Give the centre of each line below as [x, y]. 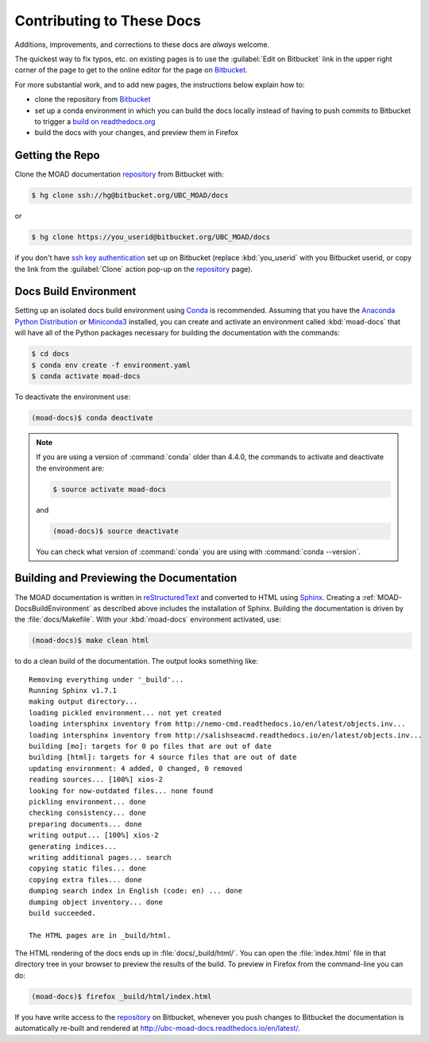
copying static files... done [88, 869]
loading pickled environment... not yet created [125, 713]
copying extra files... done [85, 879]
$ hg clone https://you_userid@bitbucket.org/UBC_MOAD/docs [151, 237]
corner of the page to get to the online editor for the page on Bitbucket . [131, 70]
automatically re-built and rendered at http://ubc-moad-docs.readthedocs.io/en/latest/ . [158, 1028]
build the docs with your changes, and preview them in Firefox [136, 133]
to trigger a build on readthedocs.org [95, 121]
